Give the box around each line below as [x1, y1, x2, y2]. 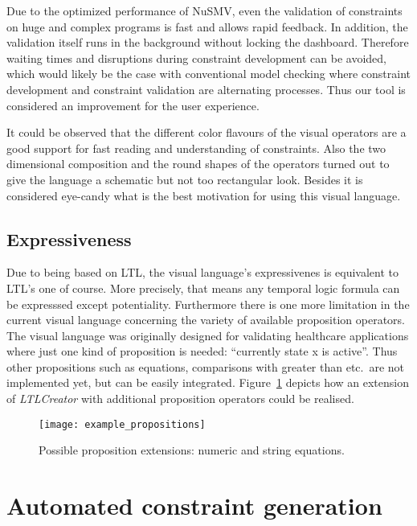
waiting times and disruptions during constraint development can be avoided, [6, 49, 386, 66]
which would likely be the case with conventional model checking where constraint [6, 65, 411, 82]
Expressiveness [6, 226, 132, 251]
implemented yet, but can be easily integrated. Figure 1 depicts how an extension [6, 374, 410, 391]
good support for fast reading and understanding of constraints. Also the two [6, 139, 386, 156]
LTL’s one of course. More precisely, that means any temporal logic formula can [6, 279, 400, 296]
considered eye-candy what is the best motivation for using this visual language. [6, 187, 401, 203]
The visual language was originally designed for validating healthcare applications [6, 327, 409, 343]
